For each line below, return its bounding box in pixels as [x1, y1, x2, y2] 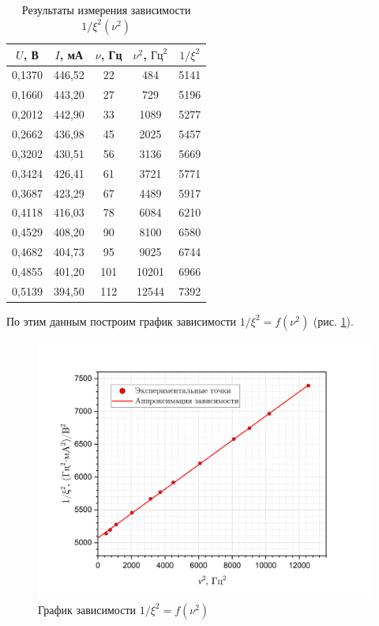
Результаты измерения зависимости [21, 2, 191, 17]
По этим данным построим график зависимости [6, 312, 237, 329]
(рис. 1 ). [313, 312, 354, 329]
